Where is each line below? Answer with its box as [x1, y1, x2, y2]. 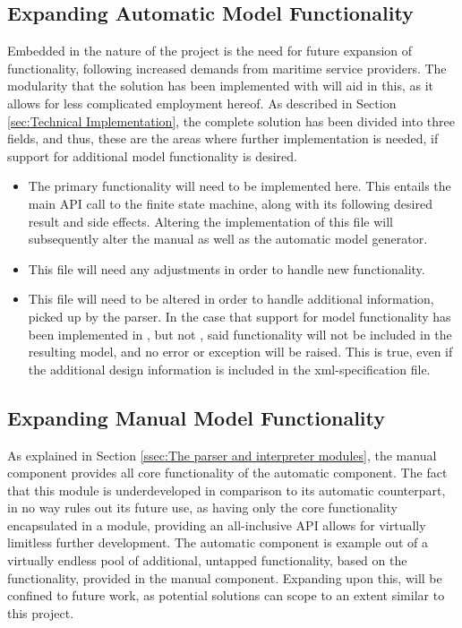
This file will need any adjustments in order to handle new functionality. [28, 259, 425, 278]
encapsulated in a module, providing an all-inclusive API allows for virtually [7, 515, 426, 534]
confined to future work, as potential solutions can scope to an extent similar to [7, 586, 445, 605]
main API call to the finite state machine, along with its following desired [28, 194, 432, 212]
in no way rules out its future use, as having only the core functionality [7, 498, 398, 517]
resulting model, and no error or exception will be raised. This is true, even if [28, 342, 453, 361]
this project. [7, 603, 74, 622]
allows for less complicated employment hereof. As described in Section [7, 93, 397, 112]
